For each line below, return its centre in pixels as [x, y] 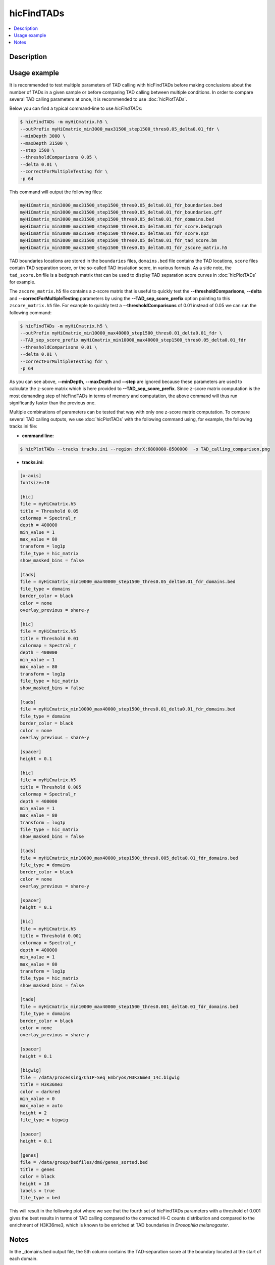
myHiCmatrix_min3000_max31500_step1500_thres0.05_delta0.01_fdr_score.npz [115, 234]
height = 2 [33, 1113]
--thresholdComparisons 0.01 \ [59, 347]
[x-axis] [31, 475]
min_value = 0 [37, 1099]
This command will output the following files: [56, 192]
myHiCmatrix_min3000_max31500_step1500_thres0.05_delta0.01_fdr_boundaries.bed [121, 205]
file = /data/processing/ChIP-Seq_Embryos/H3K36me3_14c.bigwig [100, 1077]
